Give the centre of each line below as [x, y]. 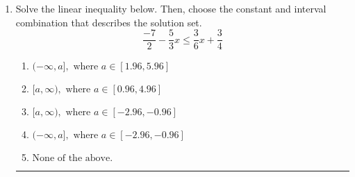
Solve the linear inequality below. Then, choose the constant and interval [171, 8]
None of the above [71, 159]
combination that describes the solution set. [109, 22]
